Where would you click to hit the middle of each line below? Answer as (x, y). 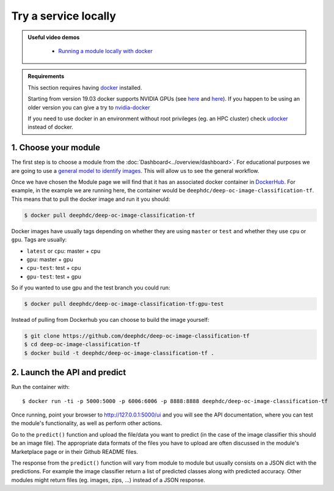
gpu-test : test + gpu (54, 276)
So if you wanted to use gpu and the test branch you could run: (91, 288)
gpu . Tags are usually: (39, 240)
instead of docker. (50, 127)
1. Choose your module (56, 147)
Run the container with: (41, 387)
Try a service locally (64, 16)
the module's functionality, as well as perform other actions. (87, 423)
